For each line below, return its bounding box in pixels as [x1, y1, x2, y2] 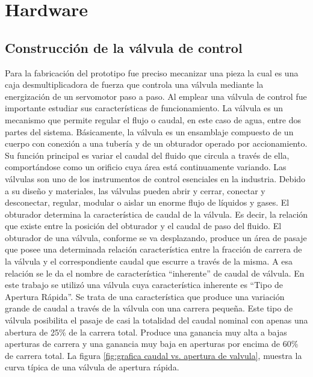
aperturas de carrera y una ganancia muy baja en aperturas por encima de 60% [5, 337, 299, 350]
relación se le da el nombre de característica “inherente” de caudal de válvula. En [5, 266, 305, 279]
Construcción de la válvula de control [5, 38, 243, 57]
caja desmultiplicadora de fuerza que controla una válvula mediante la [5, 78, 264, 91]
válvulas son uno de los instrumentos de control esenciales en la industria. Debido [5, 172, 306, 185]
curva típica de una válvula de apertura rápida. [5, 361, 179, 373]
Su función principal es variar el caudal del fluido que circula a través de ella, [5, 149, 290, 161]
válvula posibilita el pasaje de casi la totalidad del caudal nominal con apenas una [5, 314, 308, 326]
